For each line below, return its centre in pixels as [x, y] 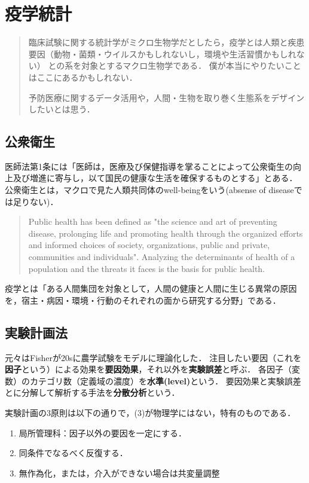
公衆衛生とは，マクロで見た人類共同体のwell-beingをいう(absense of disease [149, 190]
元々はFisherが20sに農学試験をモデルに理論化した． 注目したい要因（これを [153, 357]
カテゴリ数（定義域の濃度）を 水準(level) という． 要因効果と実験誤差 [165, 380]
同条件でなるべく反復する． [73, 453]
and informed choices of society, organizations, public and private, [149, 245]
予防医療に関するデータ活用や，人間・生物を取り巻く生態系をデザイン [166, 97]
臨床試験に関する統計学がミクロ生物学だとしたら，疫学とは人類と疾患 [166, 42]
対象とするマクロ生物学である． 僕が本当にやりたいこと [191, 65]
